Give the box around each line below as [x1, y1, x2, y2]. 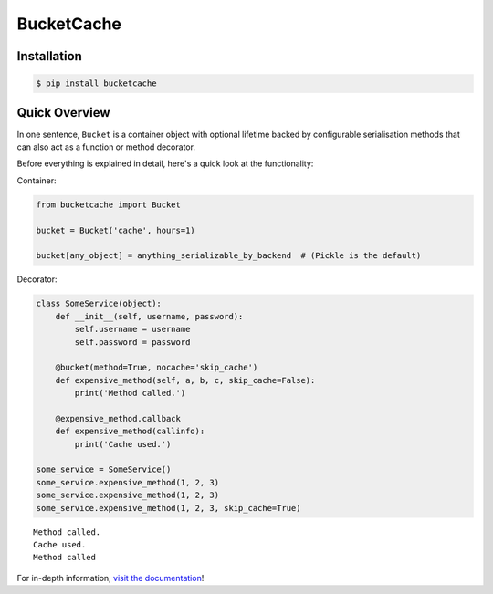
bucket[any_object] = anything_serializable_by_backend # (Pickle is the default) [36, 251, 422, 261]
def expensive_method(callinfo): [55, 426, 205, 437]
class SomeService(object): [36, 298, 162, 309]
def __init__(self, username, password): [55, 311, 244, 321]
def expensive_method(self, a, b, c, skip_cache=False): [55, 375, 316, 385]
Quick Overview [16, 105, 110, 120]
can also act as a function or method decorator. [16, 141, 196, 152]
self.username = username [74, 324, 191, 335]
